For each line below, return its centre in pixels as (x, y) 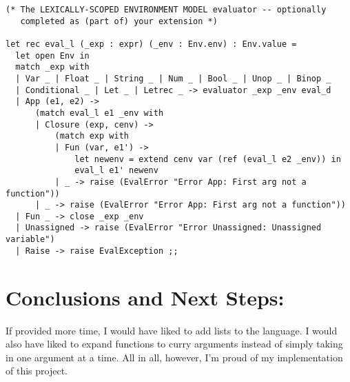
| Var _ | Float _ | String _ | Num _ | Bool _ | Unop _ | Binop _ (173, 78)
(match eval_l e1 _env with (99, 113)
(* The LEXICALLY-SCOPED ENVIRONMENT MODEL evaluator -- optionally (166, 10)
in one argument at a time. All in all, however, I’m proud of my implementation (174, 357)
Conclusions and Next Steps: (145, 297)
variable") (30, 240)
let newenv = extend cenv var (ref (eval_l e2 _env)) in (208, 159)
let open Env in (52, 56)
